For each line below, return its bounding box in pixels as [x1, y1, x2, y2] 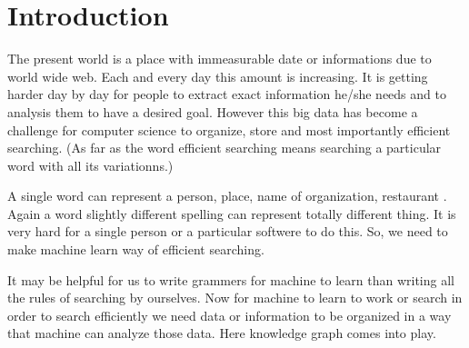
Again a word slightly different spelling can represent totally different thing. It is [7, 204, 456, 223]
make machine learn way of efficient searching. [7, 240, 264, 259]
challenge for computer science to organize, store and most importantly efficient [7, 120, 451, 139]
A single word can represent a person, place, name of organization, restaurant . [7, 186, 447, 205]
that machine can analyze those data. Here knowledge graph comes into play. [7, 323, 436, 343]
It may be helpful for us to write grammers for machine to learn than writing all [7, 270, 454, 289]
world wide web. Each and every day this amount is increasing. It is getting [7, 66, 428, 85]
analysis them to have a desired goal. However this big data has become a [7, 102, 418, 121]
